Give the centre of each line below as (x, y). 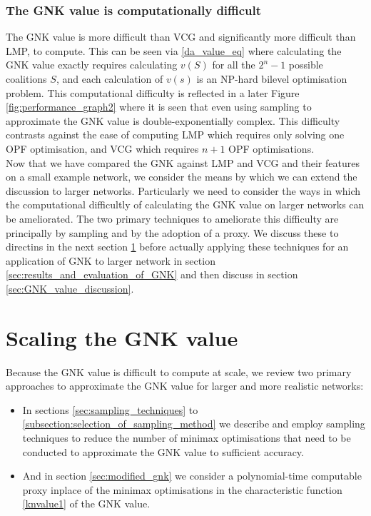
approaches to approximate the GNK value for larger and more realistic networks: (185, 386)
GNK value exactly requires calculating (92, 65)
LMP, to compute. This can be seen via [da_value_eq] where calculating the (174, 50)
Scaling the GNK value (122, 337)
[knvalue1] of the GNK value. (86, 504)
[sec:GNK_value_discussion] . (70, 288)
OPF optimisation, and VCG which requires (102, 148)
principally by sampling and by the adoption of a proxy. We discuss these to (172, 232)
